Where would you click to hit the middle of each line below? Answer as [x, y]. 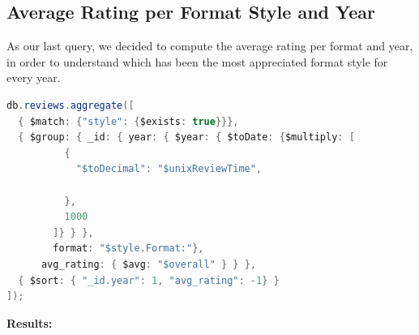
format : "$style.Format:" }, [128, 249]
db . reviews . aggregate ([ [71, 105]
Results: [30, 322]
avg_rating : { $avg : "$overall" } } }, [148, 264]
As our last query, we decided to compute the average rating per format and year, [210, 46]
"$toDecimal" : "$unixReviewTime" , [169, 169]
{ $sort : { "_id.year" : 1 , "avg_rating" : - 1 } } [149, 280]
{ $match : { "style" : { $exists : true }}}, [128, 121]
